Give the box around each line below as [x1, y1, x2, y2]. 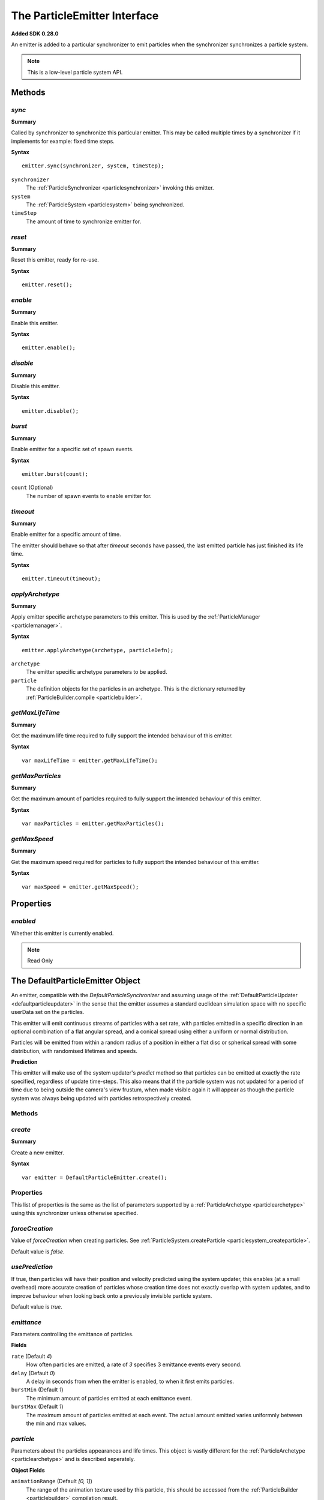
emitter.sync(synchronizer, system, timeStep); [22, 163, 164, 169]
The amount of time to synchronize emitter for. [26, 218, 141, 225]
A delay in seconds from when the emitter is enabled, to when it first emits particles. [26, 1378, 234, 1385]
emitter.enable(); [22, 344, 76, 351]
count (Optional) [11, 484, 53, 491]
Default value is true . [11, 1303, 62, 1310]
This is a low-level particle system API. [27, 68, 123, 76]
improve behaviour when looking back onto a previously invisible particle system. [11, 1292, 212, 1299]
